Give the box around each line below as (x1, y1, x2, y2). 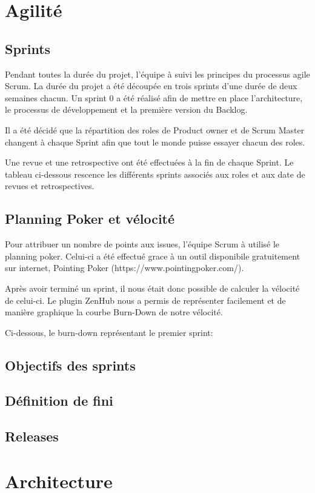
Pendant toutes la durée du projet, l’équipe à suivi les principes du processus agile (5, 67, 310, 80)
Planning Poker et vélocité (5, 209, 175, 228)
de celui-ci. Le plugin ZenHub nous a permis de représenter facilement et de (5, 293, 286, 306)
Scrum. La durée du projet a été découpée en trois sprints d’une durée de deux (5, 79, 297, 92)
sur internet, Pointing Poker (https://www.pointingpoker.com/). (5, 261, 244, 274)
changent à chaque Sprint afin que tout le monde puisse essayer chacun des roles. (5, 135, 305, 148)
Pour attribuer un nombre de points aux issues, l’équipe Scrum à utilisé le (5, 238, 280, 250)
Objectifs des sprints (5, 355, 136, 374)
